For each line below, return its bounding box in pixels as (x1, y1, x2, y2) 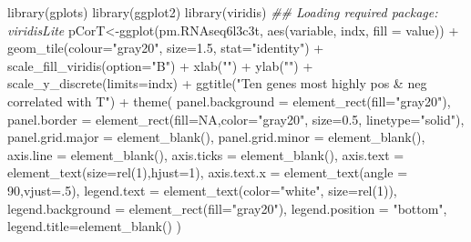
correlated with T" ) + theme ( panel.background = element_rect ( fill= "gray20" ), (7, 91, 451, 110)
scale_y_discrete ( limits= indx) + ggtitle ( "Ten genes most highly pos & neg (7, 74, 427, 93)
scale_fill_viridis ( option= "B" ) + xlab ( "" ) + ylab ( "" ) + (7, 55, 313, 75)
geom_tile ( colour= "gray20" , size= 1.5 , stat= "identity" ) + (7, 38, 324, 57)
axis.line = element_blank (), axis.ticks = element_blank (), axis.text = (7, 145, 404, 164)
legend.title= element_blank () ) (7, 217, 182, 236)
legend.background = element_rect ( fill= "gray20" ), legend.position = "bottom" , (7, 198, 447, 217)
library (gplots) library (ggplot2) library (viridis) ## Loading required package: (7, 3, 438, 21)
